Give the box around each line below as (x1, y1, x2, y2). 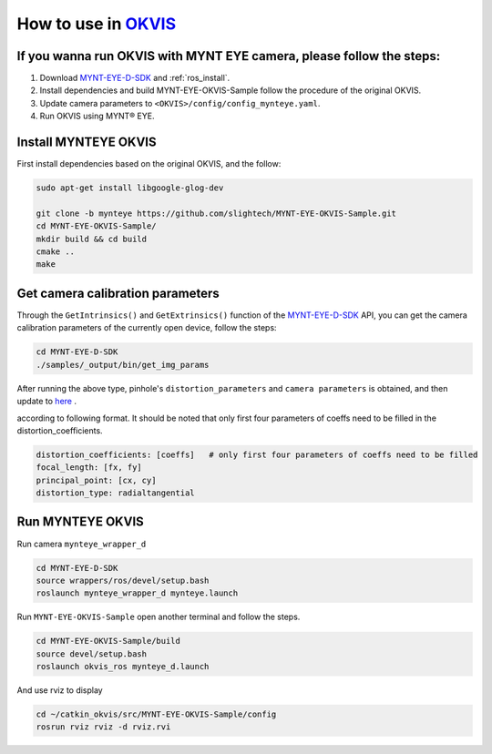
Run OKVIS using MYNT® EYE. (39, 110, 155, 122)
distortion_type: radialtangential (36, 488, 195, 498)
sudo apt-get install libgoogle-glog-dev (36, 183, 224, 193)
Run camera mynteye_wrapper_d (16, 538, 147, 549)
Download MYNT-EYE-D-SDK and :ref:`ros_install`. (39, 73, 231, 84)
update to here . (16, 396, 77, 407)
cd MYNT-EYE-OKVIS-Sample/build (36, 636, 181, 647)
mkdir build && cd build (36, 233, 148, 244)
